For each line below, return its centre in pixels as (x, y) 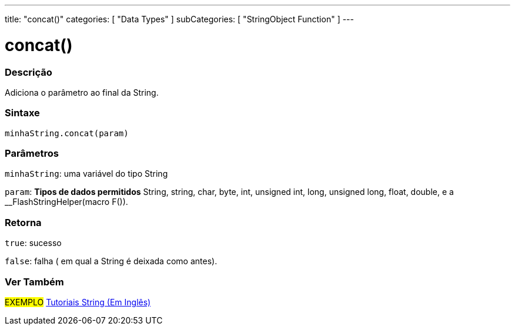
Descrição (29, 72)
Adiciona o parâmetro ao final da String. (82, 92)
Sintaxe (22, 113)
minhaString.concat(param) (67, 133)
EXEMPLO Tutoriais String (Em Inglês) (78, 302)
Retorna (23, 222)
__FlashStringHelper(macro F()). (66, 202)
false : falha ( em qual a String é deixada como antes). (111, 261)
